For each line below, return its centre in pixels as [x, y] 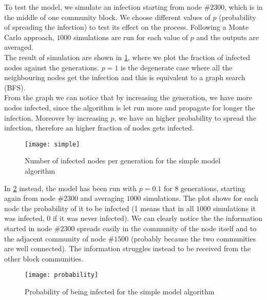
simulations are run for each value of [131, 37]
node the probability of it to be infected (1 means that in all [99, 208]
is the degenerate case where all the [177, 67]
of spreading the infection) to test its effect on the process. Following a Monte [127, 27]
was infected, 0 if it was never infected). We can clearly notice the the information [133, 218]
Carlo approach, [29, 37]
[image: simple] [52, 144]
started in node [28, 228]
